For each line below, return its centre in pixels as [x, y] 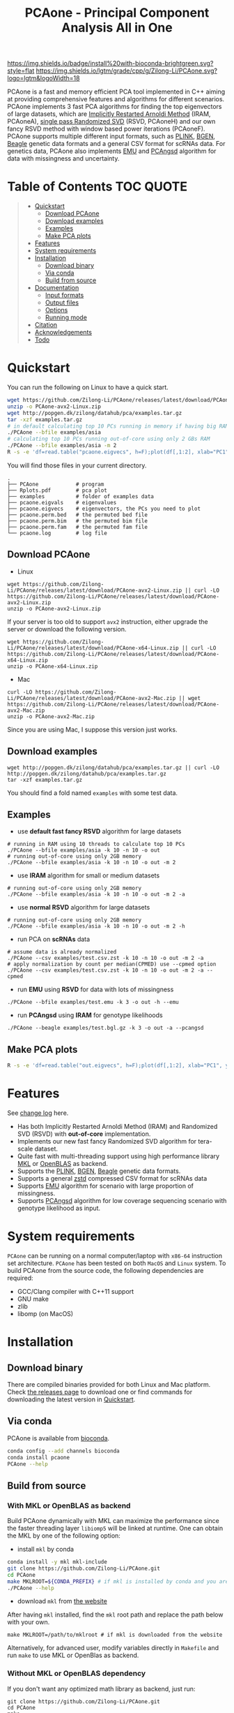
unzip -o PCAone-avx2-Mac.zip [51, 716]
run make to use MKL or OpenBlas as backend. [73, 1655]
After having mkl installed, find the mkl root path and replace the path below [115, 1614]
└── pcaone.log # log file [57, 533]
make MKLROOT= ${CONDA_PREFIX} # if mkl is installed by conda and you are [118, 1581]
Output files [62, 302]
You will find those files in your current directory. [77, 465]
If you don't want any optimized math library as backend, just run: [101, 1689]
